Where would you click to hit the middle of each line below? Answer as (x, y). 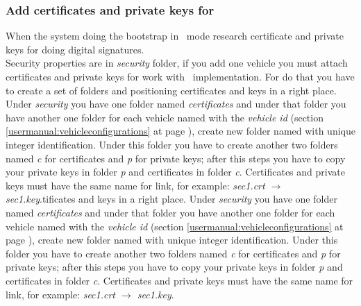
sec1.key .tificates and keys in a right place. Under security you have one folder (171, 199)
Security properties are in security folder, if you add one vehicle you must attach (177, 63)
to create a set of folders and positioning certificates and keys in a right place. (171, 90)
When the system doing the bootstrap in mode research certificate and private (175, 36)
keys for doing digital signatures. (75, 49)
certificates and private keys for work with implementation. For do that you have (180, 76)
